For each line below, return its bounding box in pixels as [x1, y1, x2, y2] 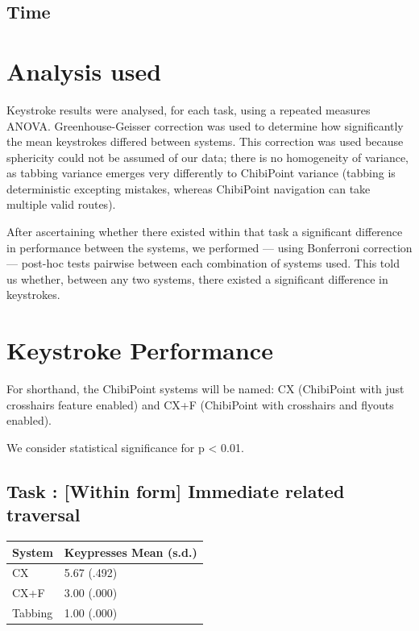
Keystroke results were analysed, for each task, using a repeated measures [6, 101, 371, 118]
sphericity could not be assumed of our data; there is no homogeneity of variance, [6, 148, 409, 165]
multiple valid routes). [6, 196, 116, 213]
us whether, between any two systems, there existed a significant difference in [6, 270, 388, 287]
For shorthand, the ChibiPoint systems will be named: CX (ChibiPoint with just [6, 380, 404, 397]
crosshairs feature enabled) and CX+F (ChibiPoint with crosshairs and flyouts [6, 396, 394, 413]
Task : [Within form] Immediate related [6, 478, 345, 503]
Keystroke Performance [6, 334, 273, 367]
